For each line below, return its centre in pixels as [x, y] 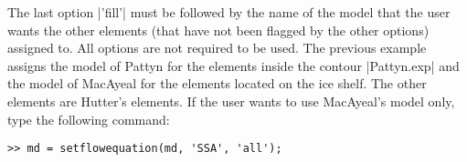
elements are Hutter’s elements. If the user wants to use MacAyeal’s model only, [231, 101]
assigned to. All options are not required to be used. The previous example [217, 48]
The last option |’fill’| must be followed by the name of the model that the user [229, 12]
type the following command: [89, 119]
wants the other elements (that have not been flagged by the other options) [218, 30]
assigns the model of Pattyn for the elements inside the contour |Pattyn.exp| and [233, 65]
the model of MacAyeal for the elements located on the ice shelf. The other [217, 83]
